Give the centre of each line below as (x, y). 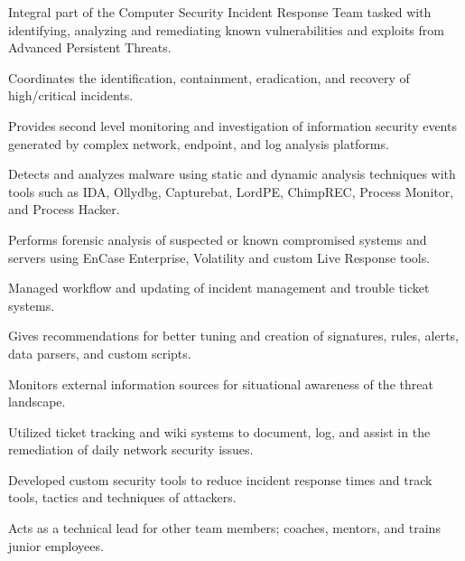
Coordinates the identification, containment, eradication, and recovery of (209, 77)
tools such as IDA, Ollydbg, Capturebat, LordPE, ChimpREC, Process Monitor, (231, 191)
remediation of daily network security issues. (131, 449)
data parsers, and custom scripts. (100, 353)
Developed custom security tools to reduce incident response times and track (220, 479)
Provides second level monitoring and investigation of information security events (232, 125)
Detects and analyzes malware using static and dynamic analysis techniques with (232, 174)
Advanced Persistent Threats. (90, 47)
